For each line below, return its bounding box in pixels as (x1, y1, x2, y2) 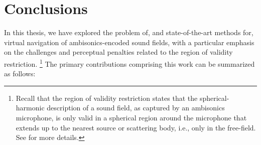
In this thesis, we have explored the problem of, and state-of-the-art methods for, (4, 27, 253, 38)
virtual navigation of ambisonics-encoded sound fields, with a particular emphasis (4, 37, 254, 47)
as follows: (4, 68, 36, 79)
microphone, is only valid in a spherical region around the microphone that (16, 112, 247, 122)
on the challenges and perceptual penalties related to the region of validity (4, 47, 233, 57)
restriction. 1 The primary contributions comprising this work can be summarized (4, 57, 255, 69)
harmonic (16, 102, 45, 113)
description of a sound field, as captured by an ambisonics (47, 102, 225, 113)
